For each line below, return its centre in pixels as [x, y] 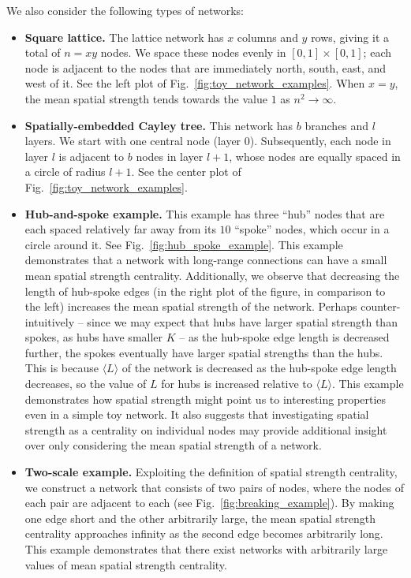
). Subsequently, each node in [320, 141]
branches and [337, 125]
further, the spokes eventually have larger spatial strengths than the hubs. [204, 352]
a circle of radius [65, 172]
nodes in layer [170, 156]
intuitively [50, 321]
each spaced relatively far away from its [120, 229]
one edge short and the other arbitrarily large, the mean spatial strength [200, 518]
